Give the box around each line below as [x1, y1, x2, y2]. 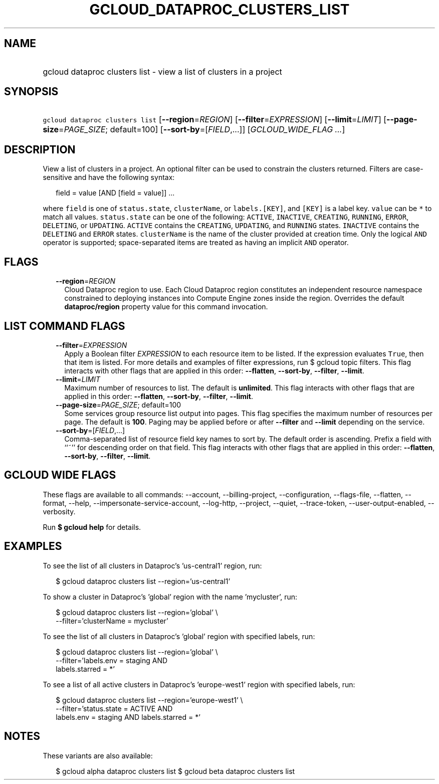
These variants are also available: [43, 751, 153, 760]
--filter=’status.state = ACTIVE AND [56, 704, 173, 713]
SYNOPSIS [4, 85, 59, 98]
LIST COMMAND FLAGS [4, 319, 125, 332]
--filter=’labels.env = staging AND [56, 656, 168, 665]
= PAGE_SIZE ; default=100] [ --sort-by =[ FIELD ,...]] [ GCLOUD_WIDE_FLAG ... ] [59, 124, 345, 135]
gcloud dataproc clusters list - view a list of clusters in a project [43, 66, 282, 77]
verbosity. [43, 507, 76, 516]
